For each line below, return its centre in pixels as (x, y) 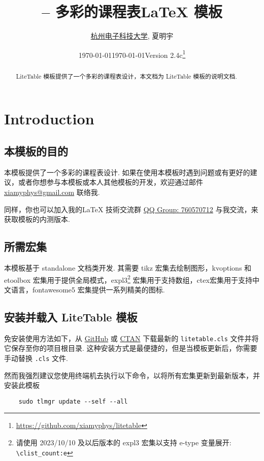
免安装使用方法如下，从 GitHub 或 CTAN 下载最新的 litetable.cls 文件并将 (131, 338)
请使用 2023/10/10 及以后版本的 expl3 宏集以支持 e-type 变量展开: (124, 442)
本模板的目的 (36, 151)
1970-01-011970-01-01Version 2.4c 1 (132, 54)
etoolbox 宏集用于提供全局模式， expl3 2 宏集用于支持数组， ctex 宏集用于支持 (128, 279)
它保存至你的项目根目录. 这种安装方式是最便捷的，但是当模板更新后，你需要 (131, 348)
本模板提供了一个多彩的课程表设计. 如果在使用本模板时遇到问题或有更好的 (127, 172)
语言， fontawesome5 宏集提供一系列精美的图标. (88, 289)
